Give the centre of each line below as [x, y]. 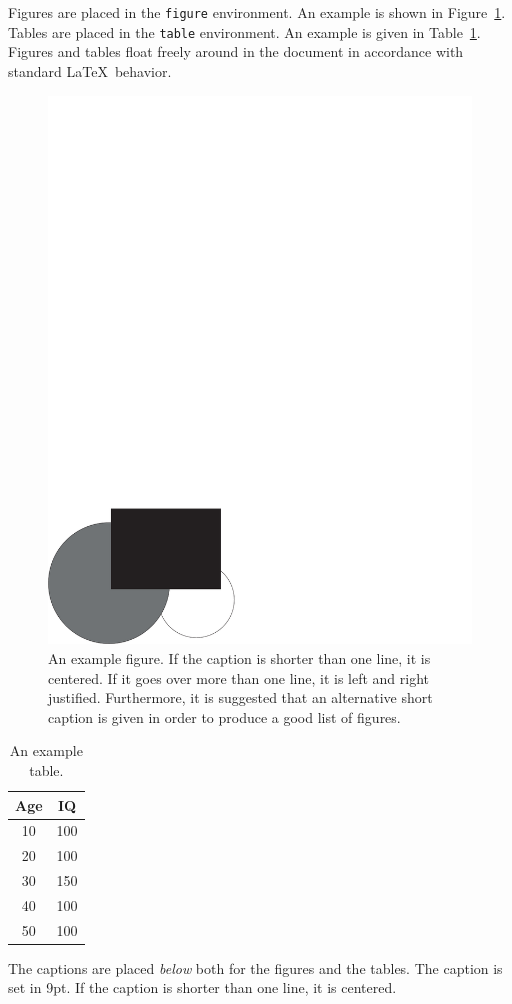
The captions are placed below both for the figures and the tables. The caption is [255, 967]
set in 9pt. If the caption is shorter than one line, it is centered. [202, 987]
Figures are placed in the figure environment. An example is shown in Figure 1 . [257, 12]
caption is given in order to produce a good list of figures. [224, 716]
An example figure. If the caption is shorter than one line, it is [239, 657]
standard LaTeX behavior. [90, 70]
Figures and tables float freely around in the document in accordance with [236, 51]
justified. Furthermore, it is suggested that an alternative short [240, 697]
